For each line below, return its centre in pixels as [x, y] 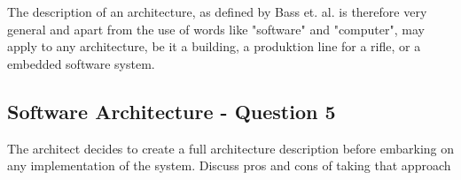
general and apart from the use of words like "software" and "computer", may [216, 29]
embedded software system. [81, 63]
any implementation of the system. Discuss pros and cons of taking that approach [229, 165]
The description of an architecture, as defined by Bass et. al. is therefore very [217, 11]
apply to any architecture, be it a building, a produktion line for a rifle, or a [214, 46]
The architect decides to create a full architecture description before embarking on [231, 148]
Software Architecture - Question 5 [172, 111]
